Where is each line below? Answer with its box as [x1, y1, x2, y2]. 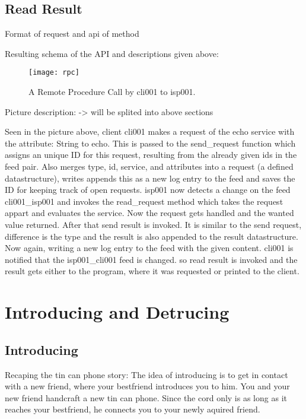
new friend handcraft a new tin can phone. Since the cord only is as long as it [5, 391, 287, 404]
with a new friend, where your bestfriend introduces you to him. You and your [5, 380, 290, 392]
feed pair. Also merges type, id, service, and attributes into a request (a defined [5, 160, 294, 173]
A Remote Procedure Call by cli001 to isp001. [28, 85, 196, 98]
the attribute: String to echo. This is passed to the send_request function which [5, 137, 296, 149]
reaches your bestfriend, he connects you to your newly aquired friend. [5, 403, 260, 415]
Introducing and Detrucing [5, 300, 230, 324]
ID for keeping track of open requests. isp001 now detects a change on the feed [5, 183, 291, 196]
